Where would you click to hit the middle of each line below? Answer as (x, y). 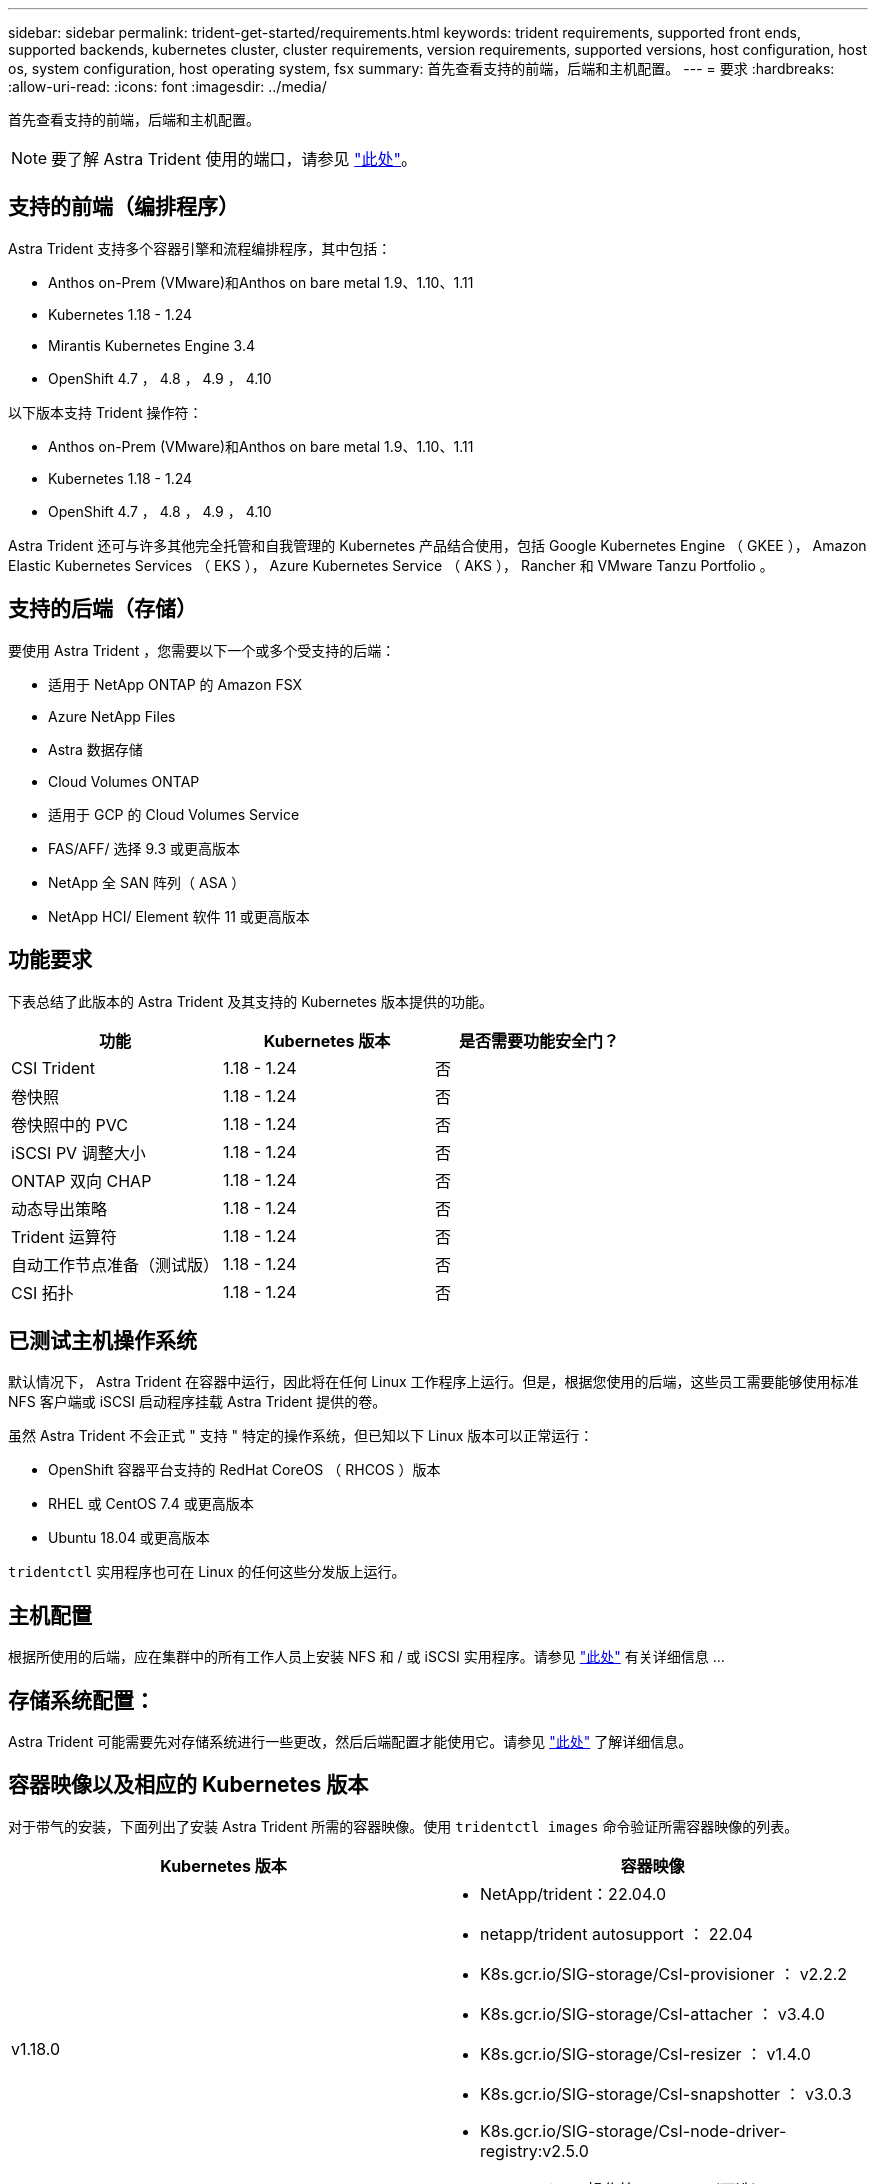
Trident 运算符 (64, 1236)
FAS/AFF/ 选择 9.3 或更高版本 (144, 848)
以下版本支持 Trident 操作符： (105, 412)
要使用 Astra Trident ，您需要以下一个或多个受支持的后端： (202, 650)
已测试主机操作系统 (102, 1340)
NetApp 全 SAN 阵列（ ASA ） (147, 882)
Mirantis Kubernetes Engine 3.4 (151, 345)
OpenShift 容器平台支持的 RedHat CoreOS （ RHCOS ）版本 (244, 1470)
